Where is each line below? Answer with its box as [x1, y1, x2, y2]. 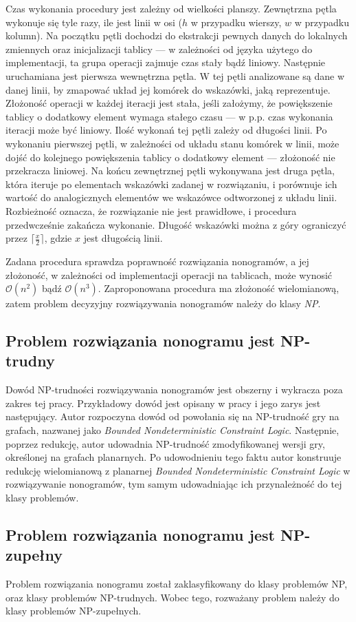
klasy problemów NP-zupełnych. [5, 603, 142, 618]
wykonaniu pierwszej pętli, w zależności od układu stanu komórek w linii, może [5, 136, 340, 150]
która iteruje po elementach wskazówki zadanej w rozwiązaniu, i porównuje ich [5, 176, 337, 191]
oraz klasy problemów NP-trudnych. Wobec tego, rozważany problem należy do [5, 590, 340, 604]
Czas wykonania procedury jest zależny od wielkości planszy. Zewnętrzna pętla [5, 1, 337, 15]
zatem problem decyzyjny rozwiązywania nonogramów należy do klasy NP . [5, 296, 321, 311]
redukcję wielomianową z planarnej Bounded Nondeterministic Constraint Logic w [5, 463, 351, 477]
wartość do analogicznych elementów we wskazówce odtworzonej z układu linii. [5, 190, 337, 205]
